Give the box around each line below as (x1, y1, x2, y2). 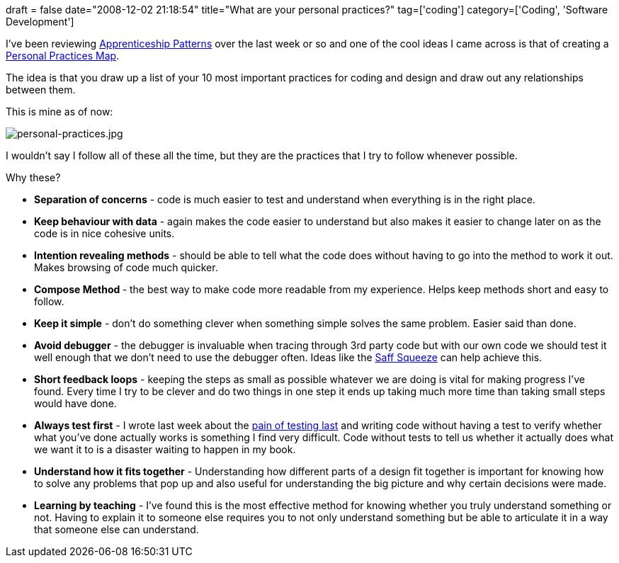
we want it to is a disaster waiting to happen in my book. (34, 443, 296, 455)
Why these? (6, 171, 61, 183)
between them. (6, 84, 76, 96)
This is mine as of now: (6, 106, 113, 118)
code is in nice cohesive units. (34, 227, 175, 239)
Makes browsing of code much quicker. (34, 261, 218, 273)
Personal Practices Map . (6, 50, 120, 62)
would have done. (34, 397, 117, 409)
